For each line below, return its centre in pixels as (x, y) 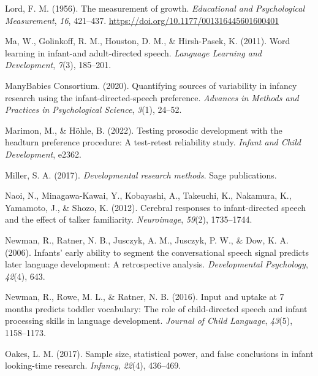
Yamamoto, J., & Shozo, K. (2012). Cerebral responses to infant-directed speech (156, 207)
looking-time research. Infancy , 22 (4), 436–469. (93, 365)
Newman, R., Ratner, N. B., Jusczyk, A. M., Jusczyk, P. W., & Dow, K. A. (147, 240)
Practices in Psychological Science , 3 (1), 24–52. (93, 109)
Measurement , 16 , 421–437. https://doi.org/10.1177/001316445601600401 (142, 20)
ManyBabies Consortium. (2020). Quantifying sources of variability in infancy (151, 85)
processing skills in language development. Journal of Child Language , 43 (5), (149, 320)
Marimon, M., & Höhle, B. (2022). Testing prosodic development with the (144, 130)
